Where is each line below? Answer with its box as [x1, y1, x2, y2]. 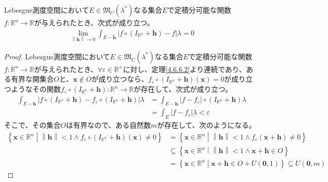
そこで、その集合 [4, 120, 61, 130]
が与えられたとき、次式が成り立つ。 [34, 17, 154, 27]
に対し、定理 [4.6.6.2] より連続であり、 [123, 63, 246, 74]
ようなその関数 [11, 84, 61, 94]
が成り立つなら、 [91, 74, 149, 84]
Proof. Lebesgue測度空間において [4, 51, 111, 61]
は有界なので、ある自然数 [66, 120, 151, 130]
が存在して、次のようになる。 [157, 120, 256, 130]
